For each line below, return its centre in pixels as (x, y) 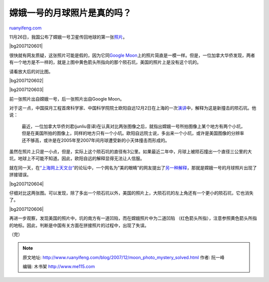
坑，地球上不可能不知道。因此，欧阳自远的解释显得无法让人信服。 (77, 158)
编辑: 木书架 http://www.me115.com (59, 267)
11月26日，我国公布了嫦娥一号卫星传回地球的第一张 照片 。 (68, 37)
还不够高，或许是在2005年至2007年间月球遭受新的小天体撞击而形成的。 (96, 140)
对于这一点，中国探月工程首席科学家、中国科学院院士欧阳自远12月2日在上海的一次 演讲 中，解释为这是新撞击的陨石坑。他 (133, 108)
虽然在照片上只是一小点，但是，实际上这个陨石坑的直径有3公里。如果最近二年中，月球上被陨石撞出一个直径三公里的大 (131, 151)
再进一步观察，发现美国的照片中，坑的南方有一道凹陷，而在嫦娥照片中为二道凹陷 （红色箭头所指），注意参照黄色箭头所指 (133, 218)
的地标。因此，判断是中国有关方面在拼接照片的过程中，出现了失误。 (79, 225)
